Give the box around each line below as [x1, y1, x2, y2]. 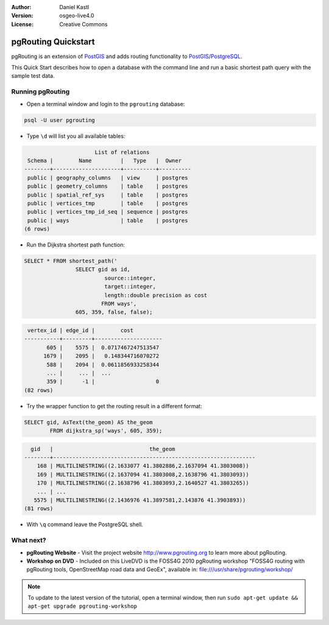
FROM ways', [101, 300, 137, 307]
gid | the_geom [30, 446, 175, 452]
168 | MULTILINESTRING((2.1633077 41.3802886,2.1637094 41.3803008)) [37, 463, 249, 469]
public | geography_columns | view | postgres [27, 174, 188, 181]
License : [11, 20, 34, 27]
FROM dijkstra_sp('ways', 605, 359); [49, 427, 163, 435]
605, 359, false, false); [75, 309, 153, 316]
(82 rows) [24, 386, 54, 394]
